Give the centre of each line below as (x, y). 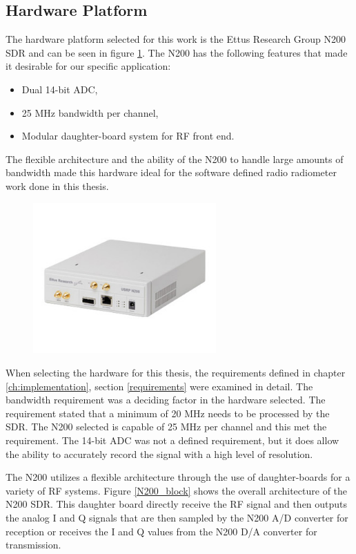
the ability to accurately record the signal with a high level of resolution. (159, 453)
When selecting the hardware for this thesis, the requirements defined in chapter (176, 373)
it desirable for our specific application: (88, 66)
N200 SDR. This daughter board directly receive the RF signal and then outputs (177, 504)
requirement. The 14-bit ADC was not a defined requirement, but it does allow (172, 440)
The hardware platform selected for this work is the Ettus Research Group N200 (176, 39)
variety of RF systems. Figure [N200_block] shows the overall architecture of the (177, 490)
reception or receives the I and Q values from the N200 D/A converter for (161, 531)
